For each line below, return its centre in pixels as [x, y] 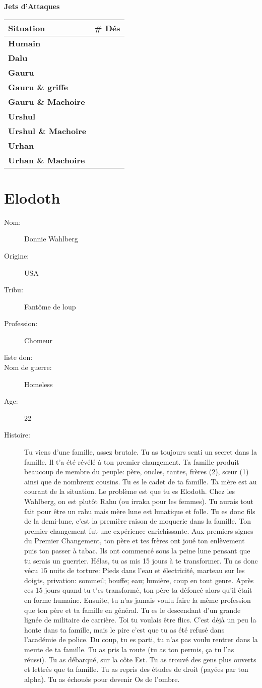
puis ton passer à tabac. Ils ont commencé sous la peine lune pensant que [137, 550]
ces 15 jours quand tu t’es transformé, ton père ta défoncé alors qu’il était [138, 590]
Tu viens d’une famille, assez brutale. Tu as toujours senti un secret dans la [141, 452]
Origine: [17, 255]
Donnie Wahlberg [51, 239]
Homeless [39, 384]
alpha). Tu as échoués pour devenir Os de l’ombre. [102, 679]
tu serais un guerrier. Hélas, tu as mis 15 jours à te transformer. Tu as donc [141, 560]
